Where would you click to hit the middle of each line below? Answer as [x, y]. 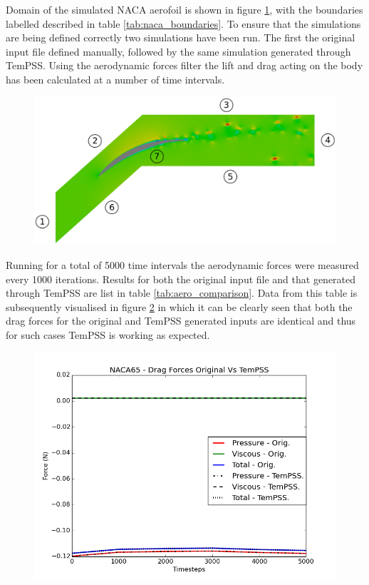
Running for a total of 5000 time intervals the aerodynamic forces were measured [182, 265]
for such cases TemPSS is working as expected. [108, 334]
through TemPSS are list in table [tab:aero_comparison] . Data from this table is [182, 293]
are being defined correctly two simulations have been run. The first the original [181, 37]
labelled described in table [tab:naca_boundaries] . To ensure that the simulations [183, 23]
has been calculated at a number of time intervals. [115, 79]
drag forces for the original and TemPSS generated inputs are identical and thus [181, 321]
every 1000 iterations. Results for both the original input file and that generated [181, 279]
